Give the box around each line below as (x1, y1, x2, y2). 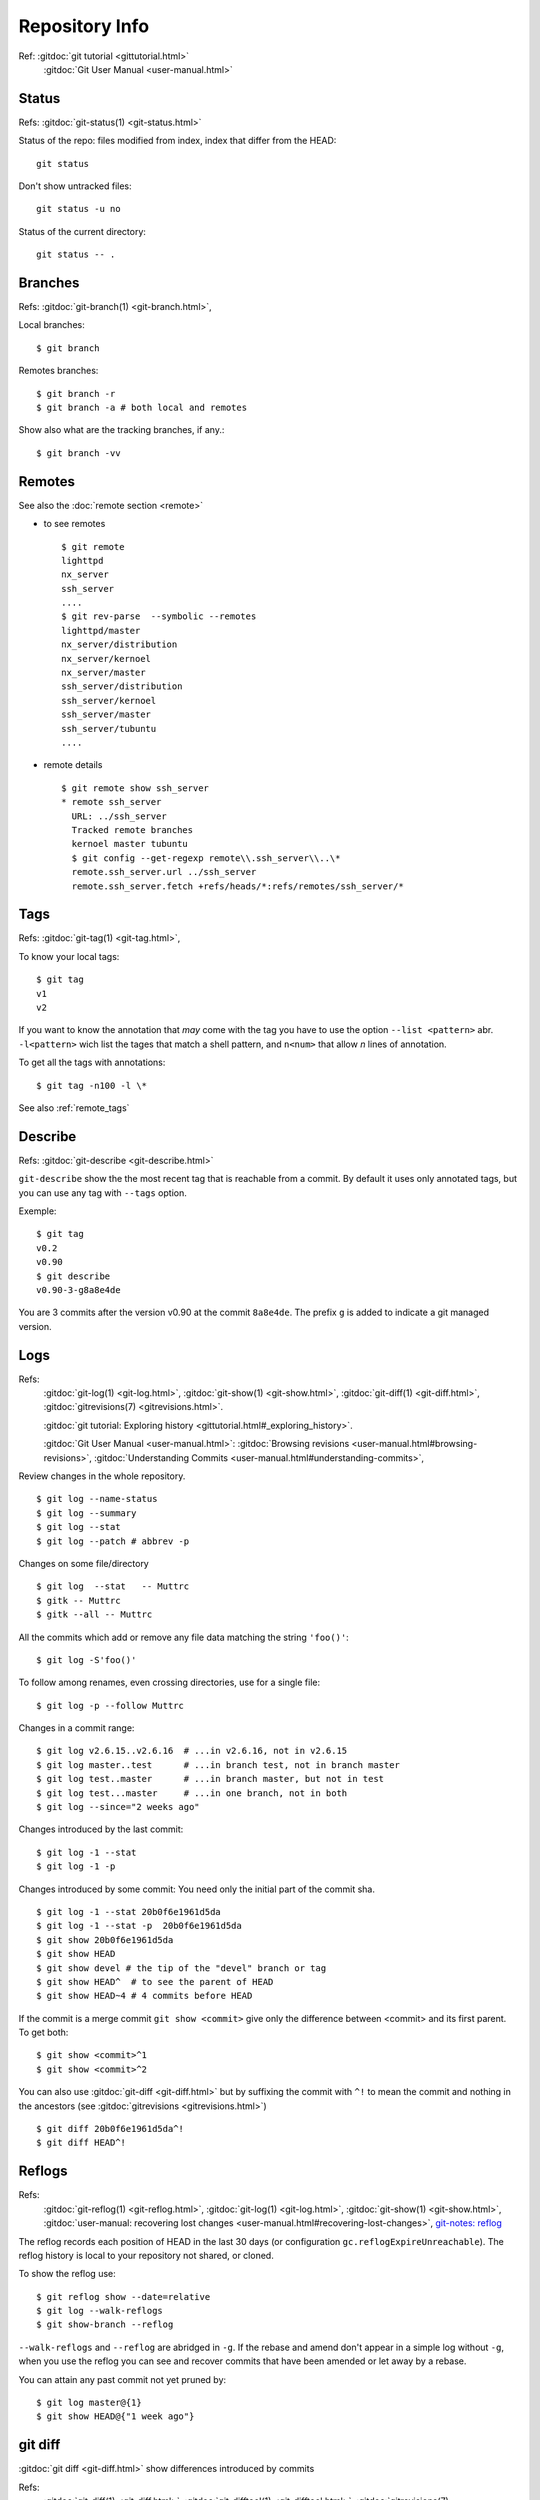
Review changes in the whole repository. (18, 1470, 186, 1482)
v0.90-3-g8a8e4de (36, 1284, 121, 1295)
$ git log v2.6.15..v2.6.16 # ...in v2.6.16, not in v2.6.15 (36, 1745, 348, 1757)
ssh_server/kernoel (61, 695, 157, 706)
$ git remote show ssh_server (61, 782, 210, 794)
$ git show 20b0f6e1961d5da (36, 1934, 174, 1945)
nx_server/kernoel (61, 653, 152, 664)
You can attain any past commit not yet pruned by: (18, 2373, 227, 2385)
